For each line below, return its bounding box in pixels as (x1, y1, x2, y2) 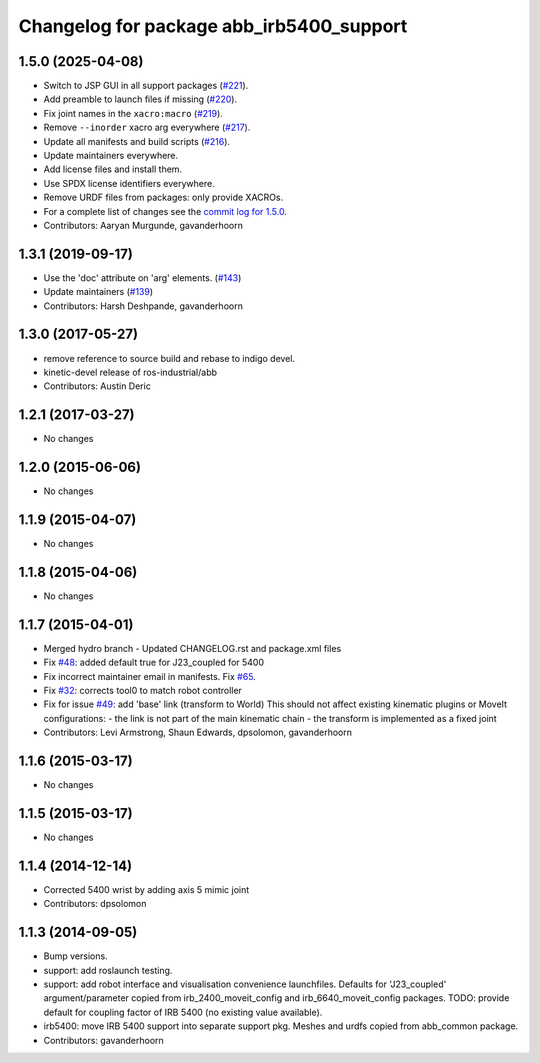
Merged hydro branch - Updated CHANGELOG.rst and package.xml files (43, 642, 342, 654)
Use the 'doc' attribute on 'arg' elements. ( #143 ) (43, 271, 242, 284)
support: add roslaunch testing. (43, 964, 173, 976)
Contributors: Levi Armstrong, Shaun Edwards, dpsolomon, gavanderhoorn (43, 726, 352, 739)
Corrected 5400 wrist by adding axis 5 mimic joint (43, 883, 250, 895)
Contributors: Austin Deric (43, 380, 152, 392)
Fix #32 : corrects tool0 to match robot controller (43, 685, 242, 697)
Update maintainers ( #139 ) (43, 286, 154, 298)
